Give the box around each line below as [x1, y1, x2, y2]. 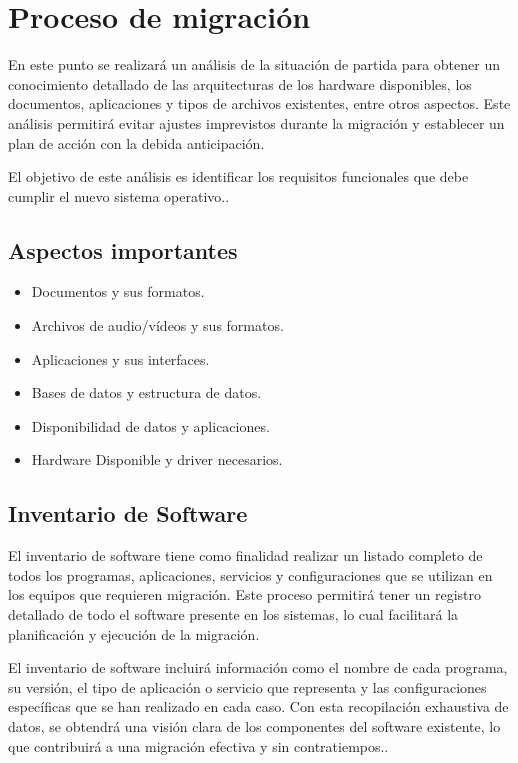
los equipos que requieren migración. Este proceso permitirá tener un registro [8, 584, 482, 605]
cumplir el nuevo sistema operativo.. [8, 185, 230, 206]
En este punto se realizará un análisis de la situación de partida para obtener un [8, 54, 500, 75]
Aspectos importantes [8, 234, 238, 265]
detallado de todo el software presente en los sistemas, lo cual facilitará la [8, 604, 459, 625]
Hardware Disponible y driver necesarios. [31, 449, 283, 470]
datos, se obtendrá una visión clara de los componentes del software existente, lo [8, 716, 501, 736]
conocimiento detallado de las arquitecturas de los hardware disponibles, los [8, 73, 472, 94]
